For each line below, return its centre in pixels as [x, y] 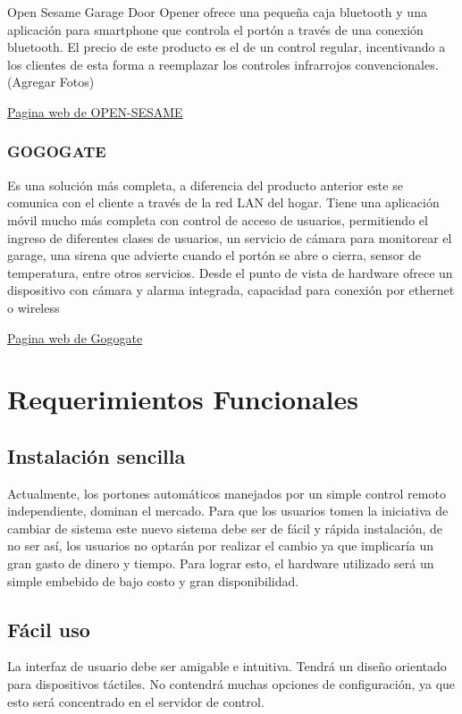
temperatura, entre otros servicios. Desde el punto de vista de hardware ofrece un [230, 272]
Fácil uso [49, 629]
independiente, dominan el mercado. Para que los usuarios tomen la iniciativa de [228, 511]
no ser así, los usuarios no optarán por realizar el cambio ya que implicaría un [221, 546]
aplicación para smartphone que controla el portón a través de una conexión [215, 29]
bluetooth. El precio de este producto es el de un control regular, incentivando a [227, 47]
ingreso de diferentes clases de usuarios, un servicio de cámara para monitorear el [230, 237]
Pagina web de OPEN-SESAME [95, 111]
